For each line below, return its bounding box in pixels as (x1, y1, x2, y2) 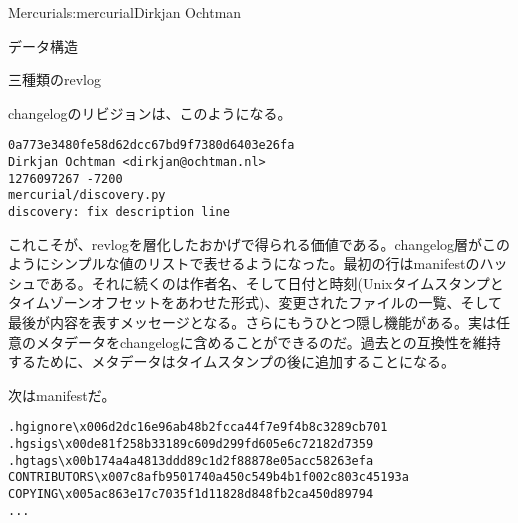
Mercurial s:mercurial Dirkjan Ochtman (8, 2, 242, 22)
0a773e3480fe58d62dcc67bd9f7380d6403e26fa (8, 138, 295, 153)
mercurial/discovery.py (8, 188, 166, 203)
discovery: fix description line (8, 205, 230, 219)
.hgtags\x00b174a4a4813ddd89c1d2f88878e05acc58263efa (8, 453, 374, 468)
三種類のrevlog (8, 69, 101, 90)
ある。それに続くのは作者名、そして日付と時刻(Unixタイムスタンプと (49, 272, 504, 293)
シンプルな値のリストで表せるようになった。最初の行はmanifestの (49, 253, 480, 274)
